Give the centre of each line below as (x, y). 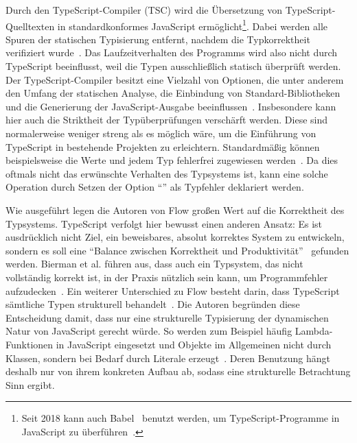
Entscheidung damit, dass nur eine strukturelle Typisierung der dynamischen (167, 317)
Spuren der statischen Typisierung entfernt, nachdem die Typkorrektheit (158, 39)
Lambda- (314, 331)
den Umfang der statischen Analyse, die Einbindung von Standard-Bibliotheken (173, 93)
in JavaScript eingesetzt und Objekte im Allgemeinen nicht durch (194, 344)
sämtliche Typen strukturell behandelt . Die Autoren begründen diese (153, 304)
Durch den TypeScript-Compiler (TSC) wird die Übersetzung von (144, 10)
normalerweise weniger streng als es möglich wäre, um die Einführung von (161, 133)
